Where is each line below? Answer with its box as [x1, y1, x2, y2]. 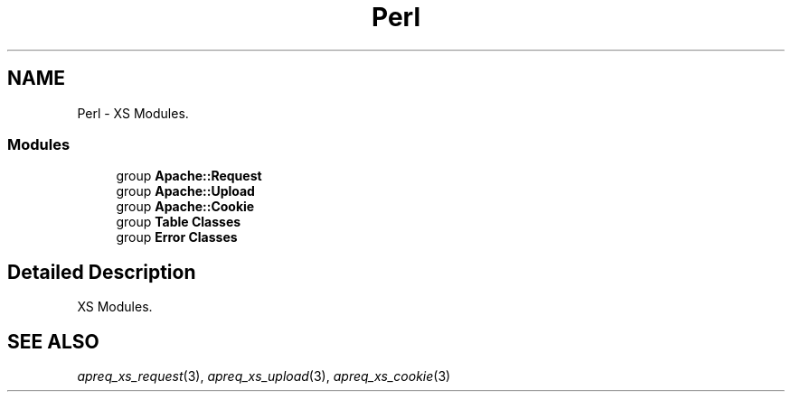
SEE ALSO [7, 329, 99, 353]
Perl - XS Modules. [77, 105, 189, 121]
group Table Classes [116, 214, 241, 230]
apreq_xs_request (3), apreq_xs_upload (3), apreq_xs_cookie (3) [77, 368, 451, 385]
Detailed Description [7, 260, 196, 283]
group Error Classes [116, 229, 238, 246]
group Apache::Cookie [116, 199, 255, 215]
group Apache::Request [116, 168, 262, 184]
